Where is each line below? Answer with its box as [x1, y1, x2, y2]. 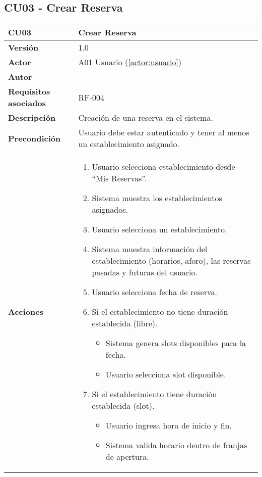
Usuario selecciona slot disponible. [105, 368, 226, 380]
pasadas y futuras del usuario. [92, 266, 198, 278]
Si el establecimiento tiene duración [92, 388, 217, 400]
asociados [8, 97, 46, 109]
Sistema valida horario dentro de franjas [105, 439, 247, 451]
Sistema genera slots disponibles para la [105, 337, 246, 349]
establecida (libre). [92, 317, 158, 329]
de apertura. [105, 451, 149, 463]
